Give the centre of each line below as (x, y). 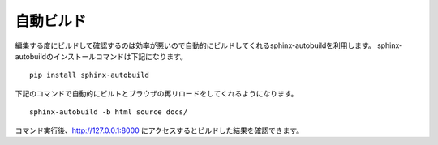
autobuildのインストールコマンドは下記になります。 (101, 56)
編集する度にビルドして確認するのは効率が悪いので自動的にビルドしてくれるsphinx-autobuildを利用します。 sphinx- (209, 45)
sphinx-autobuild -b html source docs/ (109, 112)
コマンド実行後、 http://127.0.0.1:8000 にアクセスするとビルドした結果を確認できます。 (159, 130)
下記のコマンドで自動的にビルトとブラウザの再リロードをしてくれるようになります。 (157, 93)
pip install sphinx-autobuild (90, 75)
